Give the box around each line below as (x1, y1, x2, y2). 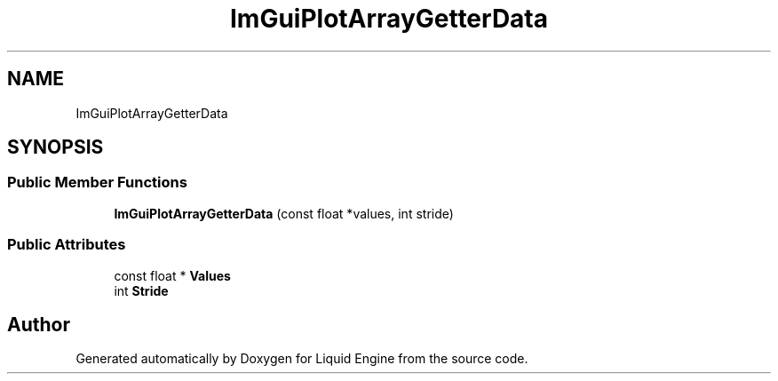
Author (7, 313, 70, 336)
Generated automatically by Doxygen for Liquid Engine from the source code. (75, 351, 528, 367)
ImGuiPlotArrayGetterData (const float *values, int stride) (114, 205, 454, 221)
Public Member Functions (7, 173, 187, 192)
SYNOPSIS (7, 136, 104, 159)
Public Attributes (7, 235, 126, 254)
